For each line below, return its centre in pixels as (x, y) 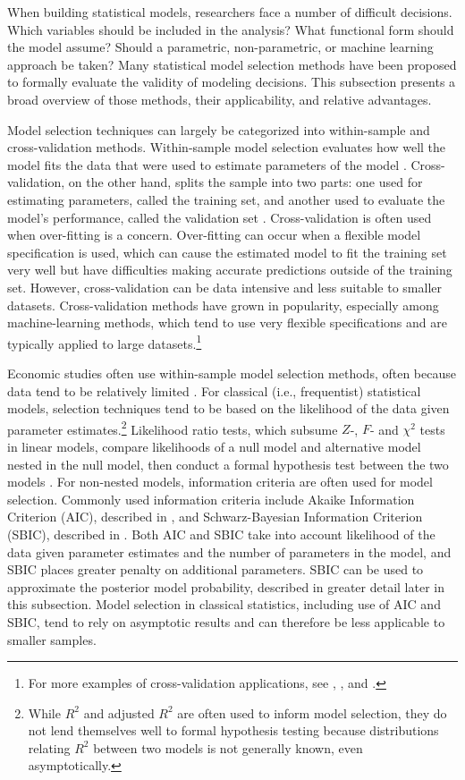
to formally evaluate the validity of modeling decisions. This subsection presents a (232, 82)
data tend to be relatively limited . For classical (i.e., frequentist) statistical (214, 390)
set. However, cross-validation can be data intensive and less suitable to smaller (225, 287)
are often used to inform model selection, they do (312, 712)
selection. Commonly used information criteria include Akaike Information (211, 499)
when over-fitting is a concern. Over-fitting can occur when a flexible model (214, 235)
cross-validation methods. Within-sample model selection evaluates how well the (227, 147)
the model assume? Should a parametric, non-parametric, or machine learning (220, 47)
